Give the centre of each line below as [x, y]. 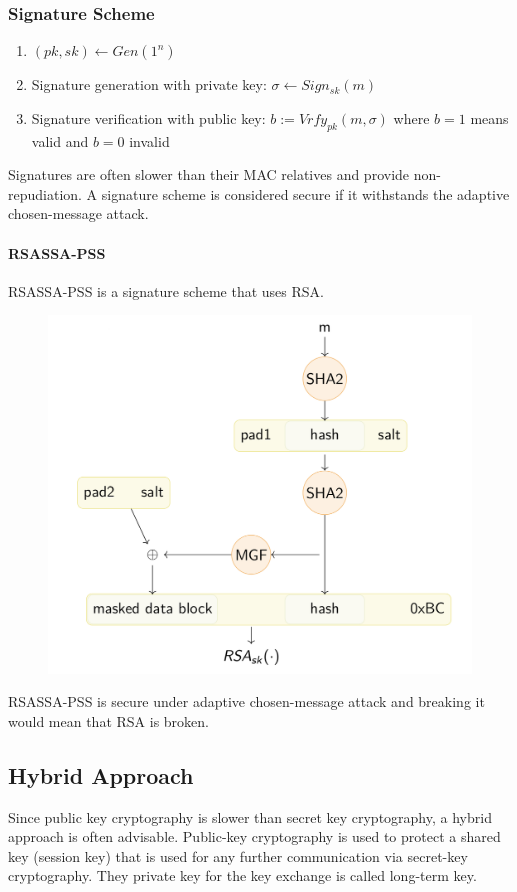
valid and [60, 140]
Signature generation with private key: [149, 84]
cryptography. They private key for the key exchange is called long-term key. [242, 875]
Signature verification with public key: [148, 117]
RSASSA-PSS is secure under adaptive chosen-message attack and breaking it [246, 701]
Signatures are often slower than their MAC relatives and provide [209, 174]
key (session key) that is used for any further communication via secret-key [238, 855]
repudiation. [45, 193]
